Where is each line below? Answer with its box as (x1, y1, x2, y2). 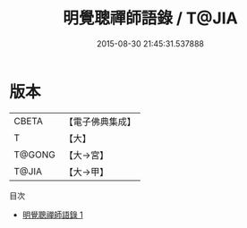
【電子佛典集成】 (64, 115, 136, 128)
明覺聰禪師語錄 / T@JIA (62, 8, 239, 29)
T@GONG (13, 148, 55, 161)
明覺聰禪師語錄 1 (21, 209, 83, 220)
